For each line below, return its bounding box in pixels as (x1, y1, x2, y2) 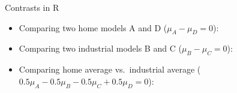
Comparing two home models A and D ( (19, 21, 167, 34)
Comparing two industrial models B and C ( (19, 42, 182, 55)
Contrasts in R (5, 1, 59, 13)
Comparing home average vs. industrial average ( (19, 63, 201, 76)
